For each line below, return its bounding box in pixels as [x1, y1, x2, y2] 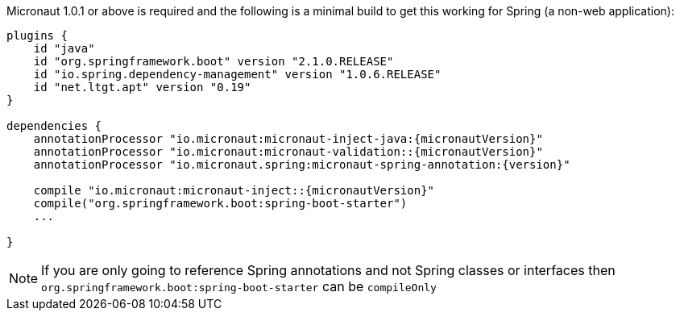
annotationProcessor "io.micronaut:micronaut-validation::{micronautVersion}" [33, 145, 543, 158]
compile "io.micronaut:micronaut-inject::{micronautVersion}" [33, 184, 435, 197]
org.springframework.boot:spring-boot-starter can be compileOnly [41, 278, 437, 294]
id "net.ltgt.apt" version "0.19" [33, 81, 251, 94]
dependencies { [6, 119, 102, 132]
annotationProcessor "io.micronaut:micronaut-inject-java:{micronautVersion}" [33, 132, 543, 145]
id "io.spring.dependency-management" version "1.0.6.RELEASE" [33, 68, 442, 81]
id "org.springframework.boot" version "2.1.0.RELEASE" [33, 55, 394, 68]
